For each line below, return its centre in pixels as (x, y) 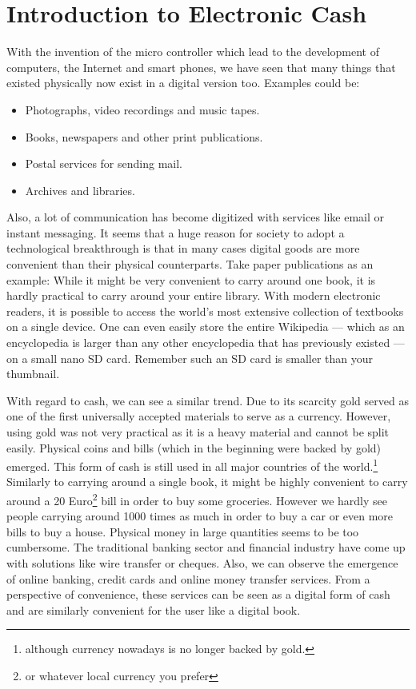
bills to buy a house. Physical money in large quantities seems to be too (183, 531)
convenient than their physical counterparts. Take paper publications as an (190, 264)
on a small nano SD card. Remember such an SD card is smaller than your (190, 358)
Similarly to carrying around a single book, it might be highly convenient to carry (207, 482)
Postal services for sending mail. (104, 163)
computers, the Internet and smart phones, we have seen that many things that (201, 67)
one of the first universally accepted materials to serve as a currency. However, (199, 416)
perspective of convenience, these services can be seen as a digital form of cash (198, 594)
